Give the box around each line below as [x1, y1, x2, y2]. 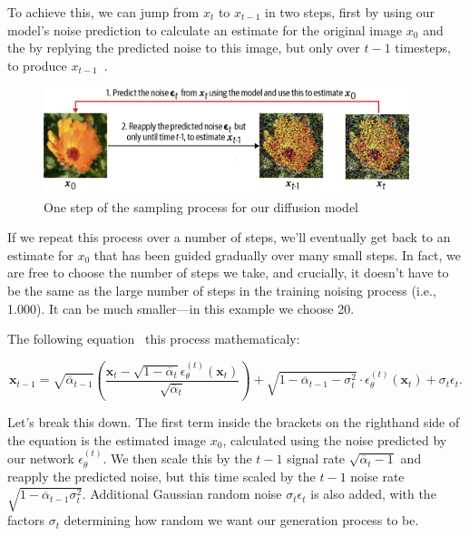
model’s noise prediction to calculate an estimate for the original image [7, 20, 403, 39]
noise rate [350, 466, 405, 485]
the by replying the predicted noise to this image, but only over [7, 38, 360, 57]
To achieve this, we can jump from [7, 3, 200, 21]
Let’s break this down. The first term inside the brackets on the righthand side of [7, 413, 460, 432]
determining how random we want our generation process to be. [64, 511, 419, 530]
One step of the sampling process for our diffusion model [44, 197, 359, 216]
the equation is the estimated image [7, 430, 207, 449]
